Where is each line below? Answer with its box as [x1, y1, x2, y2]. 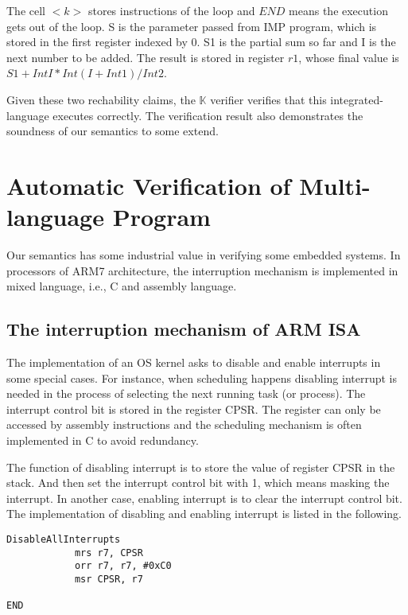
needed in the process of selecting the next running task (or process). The [6, 385, 366, 402]
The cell [6, 2, 45, 18]
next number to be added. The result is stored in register [6, 49, 285, 65]
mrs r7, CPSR [74, 547, 143, 559]
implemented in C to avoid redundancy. [6, 432, 199, 449]
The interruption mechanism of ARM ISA [6, 317, 361, 341]
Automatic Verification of [6, 169, 291, 201]
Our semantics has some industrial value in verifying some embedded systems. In [6, 247, 401, 263]
